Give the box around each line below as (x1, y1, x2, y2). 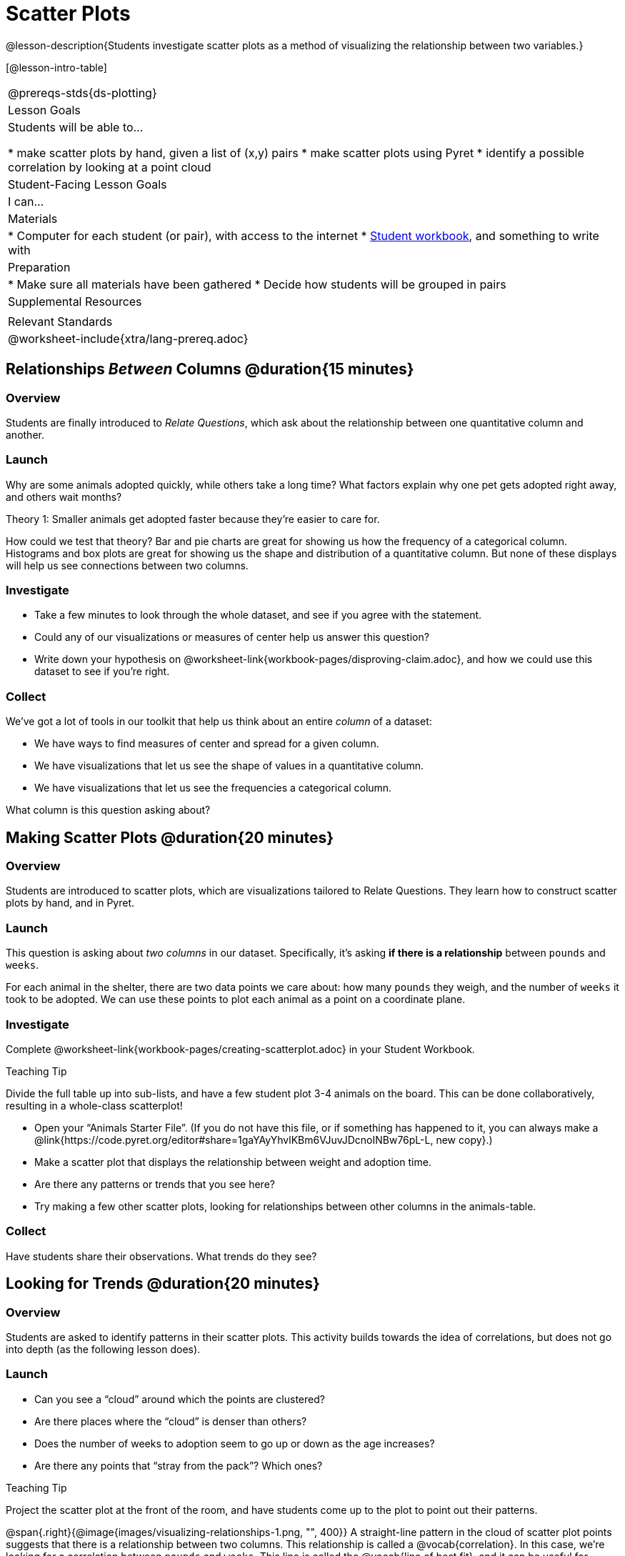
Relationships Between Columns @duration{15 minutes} (6, 360, 414, 379)
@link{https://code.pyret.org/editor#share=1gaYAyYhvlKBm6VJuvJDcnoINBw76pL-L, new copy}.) (34, 1133, 493, 1146)
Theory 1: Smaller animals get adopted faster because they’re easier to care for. (6, 512, 380, 525)
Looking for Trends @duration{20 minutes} (6, 1275, 320, 1293)
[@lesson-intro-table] (6, 61, 107, 74)
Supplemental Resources (8, 294, 142, 309)
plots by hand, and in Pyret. (6, 897, 135, 909)
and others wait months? (6, 490, 122, 503)
